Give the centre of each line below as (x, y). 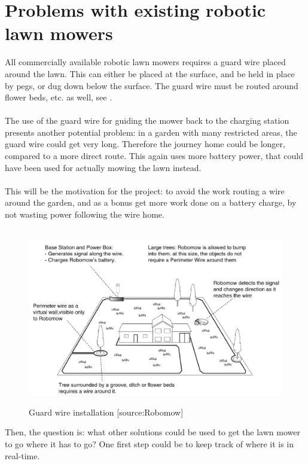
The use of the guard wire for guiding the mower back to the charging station (147, 120)
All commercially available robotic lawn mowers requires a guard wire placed (145, 62)
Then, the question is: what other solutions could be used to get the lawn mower (153, 432)
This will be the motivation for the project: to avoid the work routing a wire (145, 190)
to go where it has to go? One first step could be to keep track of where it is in (150, 444)
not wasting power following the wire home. (85, 214)
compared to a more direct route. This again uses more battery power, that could (154, 156)
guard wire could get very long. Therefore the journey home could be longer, (145, 144)
